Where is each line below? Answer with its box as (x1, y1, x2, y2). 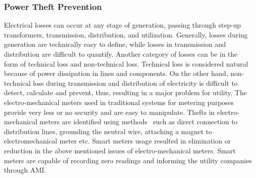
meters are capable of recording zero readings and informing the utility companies (4, 155, 252, 165)
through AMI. (4, 165, 46, 175)
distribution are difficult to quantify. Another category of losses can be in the (4, 49, 238, 59)
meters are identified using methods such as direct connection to (39, 116, 238, 127)
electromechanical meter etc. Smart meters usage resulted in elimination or (4, 136, 231, 146)
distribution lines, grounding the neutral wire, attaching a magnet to (4, 126, 212, 136)
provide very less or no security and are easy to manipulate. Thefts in (4, 107, 215, 117)
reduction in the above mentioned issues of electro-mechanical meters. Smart (4, 145, 236, 155)
